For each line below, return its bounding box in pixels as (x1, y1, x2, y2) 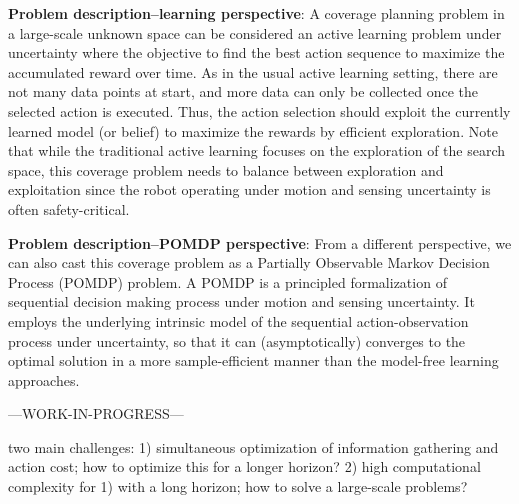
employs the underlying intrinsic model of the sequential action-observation (8, 310, 469, 331)
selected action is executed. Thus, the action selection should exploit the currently (8, 100, 511, 121)
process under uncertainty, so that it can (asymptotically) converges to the (8, 330, 466, 351)
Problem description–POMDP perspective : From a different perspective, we (8, 232, 512, 253)
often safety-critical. (8, 198, 130, 219)
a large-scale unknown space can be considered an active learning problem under (8, 22, 502, 43)
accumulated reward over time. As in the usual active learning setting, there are (8, 61, 498, 82)
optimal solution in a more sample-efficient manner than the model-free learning (8, 350, 499, 371)
